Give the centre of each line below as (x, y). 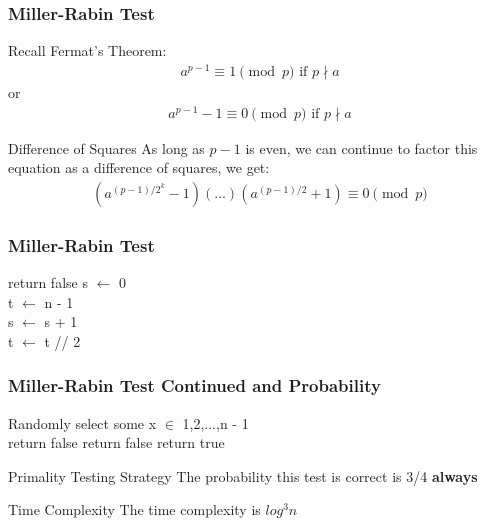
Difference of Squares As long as (106, 147)
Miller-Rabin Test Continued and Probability (194, 385)
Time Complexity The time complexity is (134, 509)
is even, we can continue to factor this (361, 147)
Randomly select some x (82, 422)
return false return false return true (116, 442)
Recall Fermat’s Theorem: (87, 50)
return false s (48, 282)
